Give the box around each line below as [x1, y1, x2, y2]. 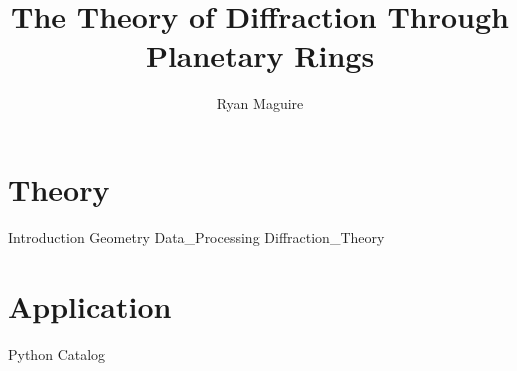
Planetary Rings [145, 35, 375, 76]
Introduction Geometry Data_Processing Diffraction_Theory [8, 226, 385, 247]
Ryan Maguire [216, 93, 304, 114]
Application [8, 285, 172, 326]
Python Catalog [8, 343, 106, 364]
